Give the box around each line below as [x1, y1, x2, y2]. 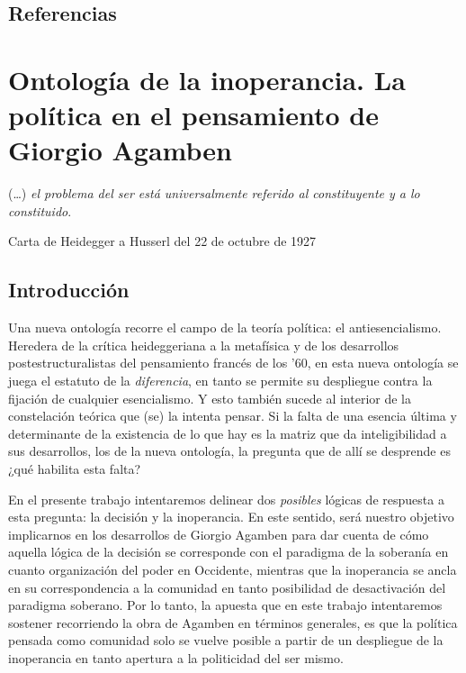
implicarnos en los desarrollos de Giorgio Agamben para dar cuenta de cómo [8, 524, 429, 543]
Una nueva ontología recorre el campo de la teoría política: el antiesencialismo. [8, 318, 442, 337]
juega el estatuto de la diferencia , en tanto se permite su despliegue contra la [8, 371, 433, 390]
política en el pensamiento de [8, 96, 379, 133]
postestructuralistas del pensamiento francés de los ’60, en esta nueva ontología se [8, 353, 459, 372]
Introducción [8, 276, 130, 304]
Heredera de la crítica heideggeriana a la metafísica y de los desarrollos [8, 335, 399, 354]
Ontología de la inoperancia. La [8, 60, 406, 97]
